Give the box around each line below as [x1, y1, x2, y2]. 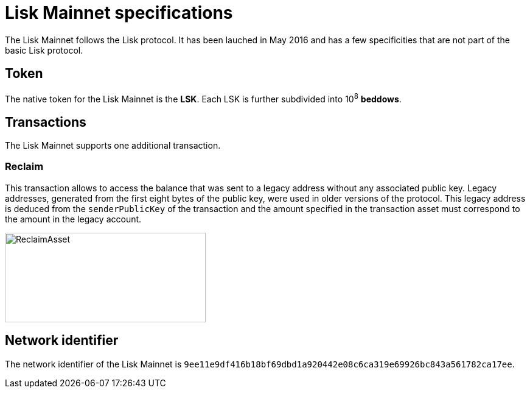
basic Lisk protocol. [5, 44, 83, 55]
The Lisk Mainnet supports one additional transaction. [5, 140, 221, 151]
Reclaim [5, 160, 44, 173]
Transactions [5, 114, 86, 130]
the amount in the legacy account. [5, 213, 142, 224]
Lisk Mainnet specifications [5, 2, 233, 23]
